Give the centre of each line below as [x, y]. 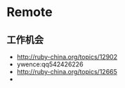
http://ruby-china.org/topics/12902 [67, 57]
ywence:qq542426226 [50, 64]
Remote [30, 12]
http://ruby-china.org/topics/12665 [67, 72]
